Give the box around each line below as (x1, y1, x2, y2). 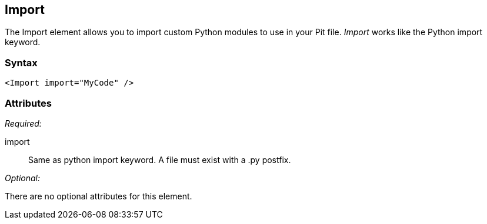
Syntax (5, 56, 38, 69)
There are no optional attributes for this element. (5, 191, 192, 201)
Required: (5, 118, 42, 128)
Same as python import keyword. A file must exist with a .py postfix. (28, 154, 291, 165)
